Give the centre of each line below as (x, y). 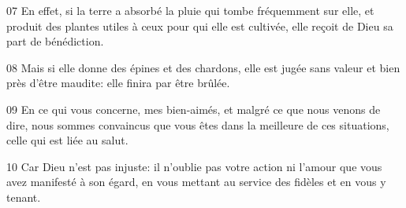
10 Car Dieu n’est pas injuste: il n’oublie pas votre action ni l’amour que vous (194, 166)
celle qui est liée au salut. (67, 140)
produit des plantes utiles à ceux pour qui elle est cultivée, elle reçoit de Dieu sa (200, 26)
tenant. (24, 197)
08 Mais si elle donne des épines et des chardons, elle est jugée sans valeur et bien (203, 67)
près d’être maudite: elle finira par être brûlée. (118, 83)
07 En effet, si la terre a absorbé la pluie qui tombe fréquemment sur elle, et (190, 10)
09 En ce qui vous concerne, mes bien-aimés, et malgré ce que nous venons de (194, 109)
